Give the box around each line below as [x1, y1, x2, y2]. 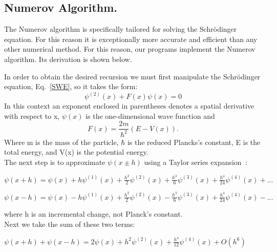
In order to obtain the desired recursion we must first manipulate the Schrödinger [4, 71, 261, 81]
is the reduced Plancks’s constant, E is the [127, 136, 261, 147]
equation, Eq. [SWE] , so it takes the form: [4, 81, 138, 92]
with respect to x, [4, 110, 60, 121]
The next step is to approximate [4, 156, 105, 167]
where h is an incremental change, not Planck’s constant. [4, 208, 183, 219]
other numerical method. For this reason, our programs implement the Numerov [4, 44, 255, 54]
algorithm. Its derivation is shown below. [4, 53, 132, 64]
